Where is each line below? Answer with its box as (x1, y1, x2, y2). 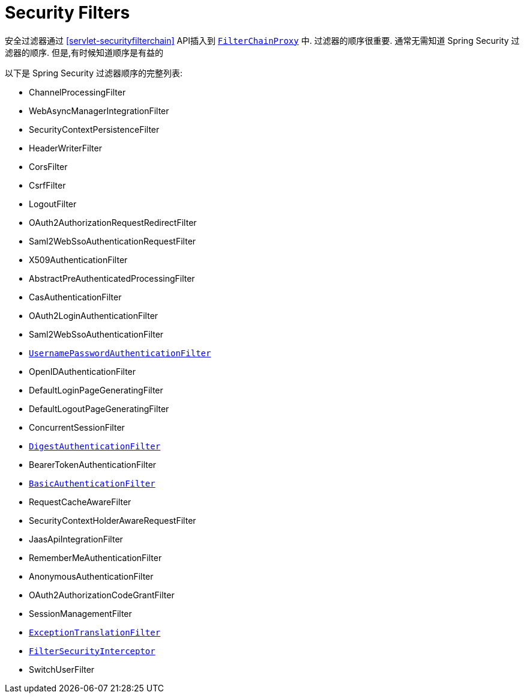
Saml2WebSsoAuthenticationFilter (29, 329, 164, 339)
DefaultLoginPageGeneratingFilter (29, 384, 163, 395)
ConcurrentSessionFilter (29, 422, 125, 432)
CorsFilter (29, 161, 68, 172)
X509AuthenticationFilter (29, 254, 128, 265)
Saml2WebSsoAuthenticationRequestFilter (29, 235, 196, 246)
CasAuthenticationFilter (29, 291, 122, 302)
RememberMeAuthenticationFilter (29, 552, 162, 563)
